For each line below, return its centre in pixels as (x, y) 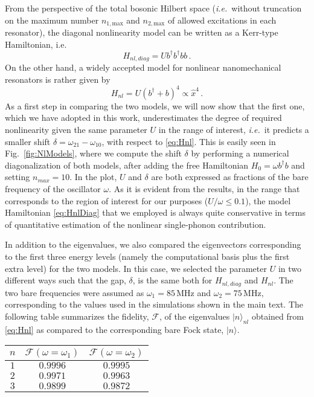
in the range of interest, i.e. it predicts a (234, 130)
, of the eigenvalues (194, 316)
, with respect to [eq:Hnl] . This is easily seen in (189, 141)
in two (290, 268)
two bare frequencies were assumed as (75, 292)
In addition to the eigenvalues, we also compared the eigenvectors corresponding (153, 244)
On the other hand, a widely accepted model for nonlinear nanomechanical (143, 67)
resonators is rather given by (58, 79)
